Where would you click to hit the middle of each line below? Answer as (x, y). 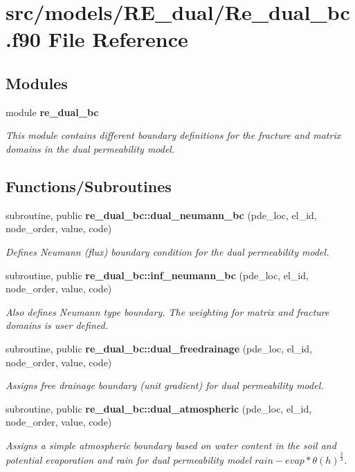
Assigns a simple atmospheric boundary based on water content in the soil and (171, 445)
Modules (37, 83)
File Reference (118, 39)
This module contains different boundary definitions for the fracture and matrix (173, 135)
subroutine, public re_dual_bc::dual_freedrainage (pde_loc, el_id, (159, 348)
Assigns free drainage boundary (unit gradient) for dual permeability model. (165, 385)
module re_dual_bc (52, 112)
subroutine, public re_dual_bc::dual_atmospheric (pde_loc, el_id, (159, 408)
